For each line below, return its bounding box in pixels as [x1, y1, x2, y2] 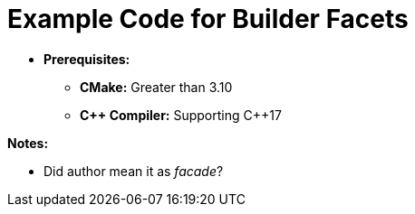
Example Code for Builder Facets [7, 4, 409, 34]
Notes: [7, 135, 49, 151]
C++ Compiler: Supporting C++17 [80, 107, 282, 123]
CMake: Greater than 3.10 [80, 79, 233, 95]
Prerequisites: [43, 51, 130, 67]
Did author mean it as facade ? [43, 163, 224, 179]
